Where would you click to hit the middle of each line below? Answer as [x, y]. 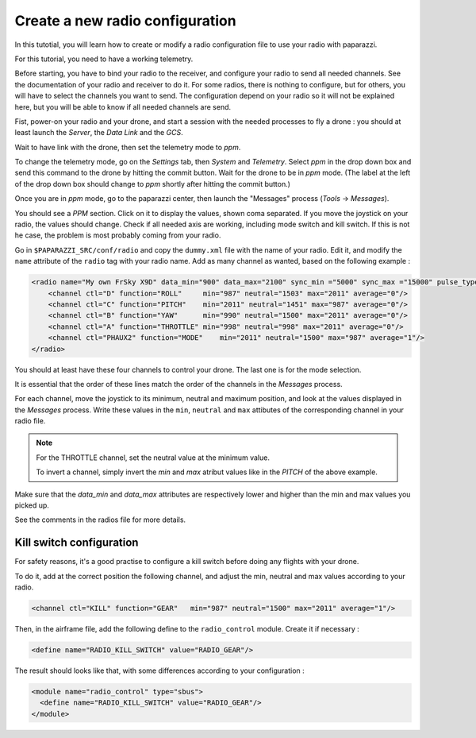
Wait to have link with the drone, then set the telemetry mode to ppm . [128, 147]
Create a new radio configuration [126, 21]
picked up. [32, 505]
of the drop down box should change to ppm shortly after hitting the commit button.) [153, 184]
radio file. [30, 421]
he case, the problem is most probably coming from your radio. [118, 235]
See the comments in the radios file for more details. [100, 520]
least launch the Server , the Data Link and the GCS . [99, 133]
